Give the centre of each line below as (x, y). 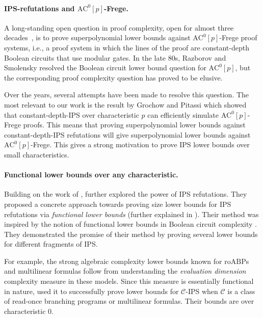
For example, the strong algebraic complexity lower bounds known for (113, 261)
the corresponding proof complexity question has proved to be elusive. (113, 77)
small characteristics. (37, 154)
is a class (241, 291)
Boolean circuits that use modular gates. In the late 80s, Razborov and (115, 57)
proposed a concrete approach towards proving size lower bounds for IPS (118, 204)
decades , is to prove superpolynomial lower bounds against (97, 37)
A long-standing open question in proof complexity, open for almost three (119, 27)
